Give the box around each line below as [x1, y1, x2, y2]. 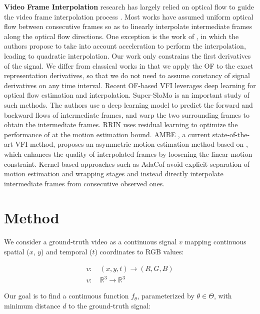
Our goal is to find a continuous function [4, 290, 129, 301]
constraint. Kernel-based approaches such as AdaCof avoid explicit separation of [4, 158, 250, 169]
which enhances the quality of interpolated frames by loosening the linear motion [4, 148, 252, 159]
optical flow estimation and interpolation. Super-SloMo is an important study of [4, 90, 249, 100]
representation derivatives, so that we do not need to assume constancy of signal [4, 70, 250, 81]
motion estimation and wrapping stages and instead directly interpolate [4, 168, 223, 179]
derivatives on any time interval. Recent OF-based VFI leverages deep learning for [4, 80, 256, 90]
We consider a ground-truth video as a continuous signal [4, 236, 177, 247]
